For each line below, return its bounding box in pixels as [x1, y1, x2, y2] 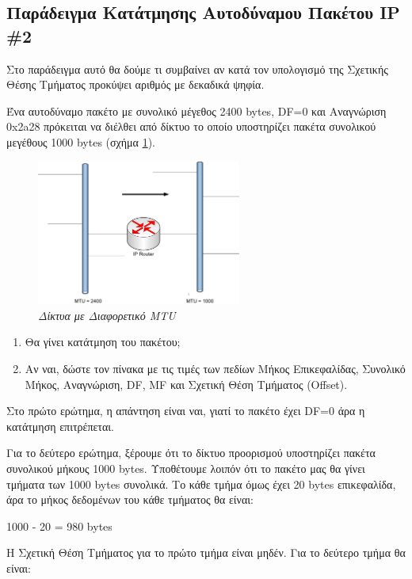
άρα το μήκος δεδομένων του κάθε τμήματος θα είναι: [6, 491, 254, 508]
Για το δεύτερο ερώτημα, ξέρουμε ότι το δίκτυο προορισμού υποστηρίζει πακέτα [6, 444, 376, 461]
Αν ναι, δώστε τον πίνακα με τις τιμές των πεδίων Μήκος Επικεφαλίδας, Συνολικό [25, 360, 406, 376]
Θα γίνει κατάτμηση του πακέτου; [25, 333, 181, 350]
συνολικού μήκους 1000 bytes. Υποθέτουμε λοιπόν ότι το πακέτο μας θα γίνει [6, 459, 365, 476]
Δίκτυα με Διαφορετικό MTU [38, 307, 176, 323]
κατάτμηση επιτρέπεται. [6, 417, 114, 434]
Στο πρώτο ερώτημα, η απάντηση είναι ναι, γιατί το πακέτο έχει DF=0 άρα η [6, 402, 365, 419]
